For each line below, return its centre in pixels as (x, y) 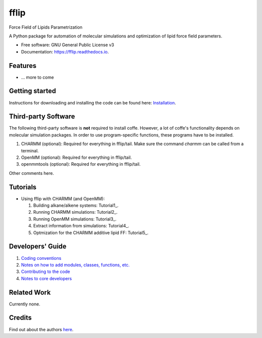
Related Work (30, 292)
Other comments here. (32, 173)
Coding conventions (41, 258)
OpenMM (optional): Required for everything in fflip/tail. (76, 157)
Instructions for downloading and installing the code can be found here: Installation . (93, 102)
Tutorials (23, 187)
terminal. (30, 151)
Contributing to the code (46, 271)
